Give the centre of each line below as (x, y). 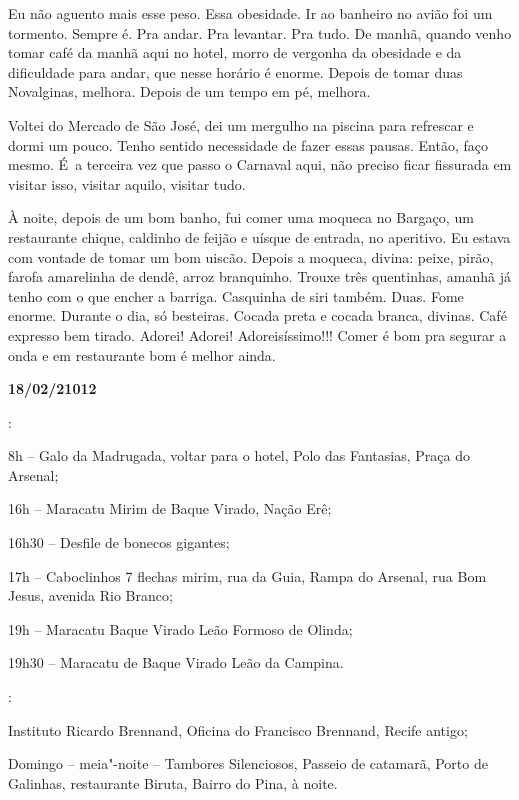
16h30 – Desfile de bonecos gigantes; (119, 542)
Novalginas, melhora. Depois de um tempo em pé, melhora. (189, 91)
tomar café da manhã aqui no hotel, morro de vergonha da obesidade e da (235, 52)
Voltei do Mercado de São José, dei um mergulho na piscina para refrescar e (241, 124)
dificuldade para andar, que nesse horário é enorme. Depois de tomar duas (235, 71)
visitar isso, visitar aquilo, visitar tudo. (127, 183)
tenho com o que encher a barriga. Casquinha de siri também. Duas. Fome (236, 295)
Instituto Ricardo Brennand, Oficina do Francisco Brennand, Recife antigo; (238, 729)
